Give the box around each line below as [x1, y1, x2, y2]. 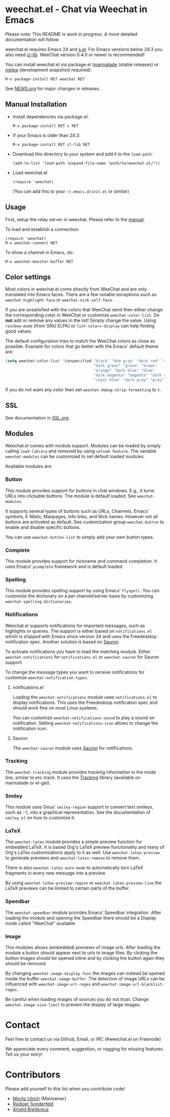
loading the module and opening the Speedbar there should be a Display [5, 915, 157, 921]
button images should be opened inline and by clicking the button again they [5, 955, 165, 961]
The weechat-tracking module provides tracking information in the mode [5, 769, 156, 775]
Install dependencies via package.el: [12, 113, 89, 119]
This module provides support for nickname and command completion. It [5, 558, 157, 564]
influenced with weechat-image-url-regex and [5, 981, 100, 987]
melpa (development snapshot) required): [5, 67, 92, 73]
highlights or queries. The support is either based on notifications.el [5, 628, 152, 634]
